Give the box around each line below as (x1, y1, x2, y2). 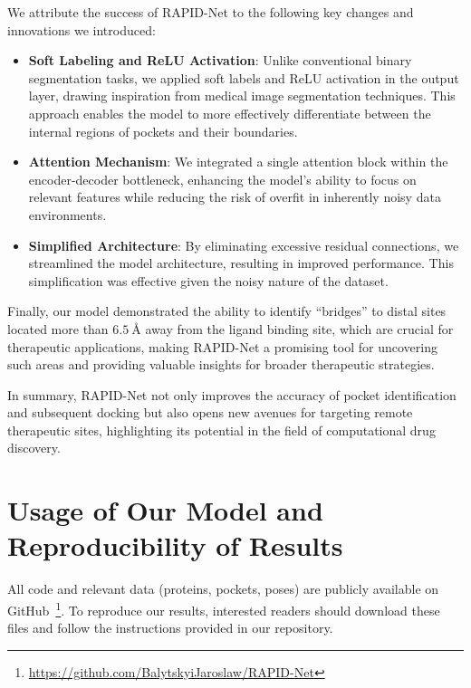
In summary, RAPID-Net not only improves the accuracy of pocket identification (7, 385, 457, 404)
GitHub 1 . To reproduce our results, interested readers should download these (7, 597, 440, 619)
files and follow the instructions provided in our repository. (7, 618, 333, 637)
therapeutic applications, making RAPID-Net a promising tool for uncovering (7, 337, 437, 356)
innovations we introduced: (7, 20, 156, 39)
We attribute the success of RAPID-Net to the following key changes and (7, 3, 414, 21)
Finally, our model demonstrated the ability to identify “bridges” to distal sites (7, 301, 447, 320)
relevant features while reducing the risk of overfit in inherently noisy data (28, 187, 441, 206)
